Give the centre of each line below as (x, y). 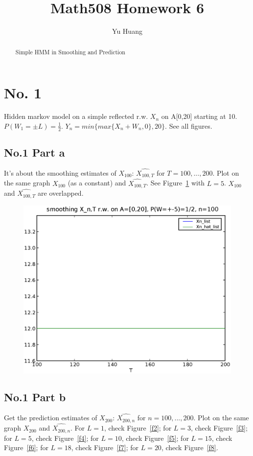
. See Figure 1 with (176, 183)
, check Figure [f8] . (190, 447)
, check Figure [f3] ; (219, 428)
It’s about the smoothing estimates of (60, 172)
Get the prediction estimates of (51, 418)
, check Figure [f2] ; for (138, 428)
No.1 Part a (34, 152)
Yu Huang (127, 31)
